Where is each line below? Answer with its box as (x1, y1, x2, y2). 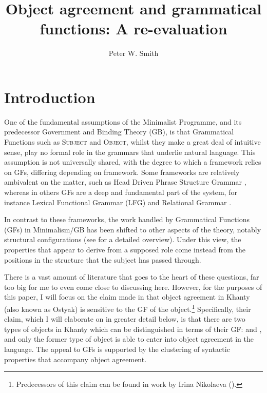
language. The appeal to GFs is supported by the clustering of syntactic (4, 343, 230, 354)
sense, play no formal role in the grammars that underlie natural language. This (4, 146, 256, 157)
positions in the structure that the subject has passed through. (4, 254, 201, 265)
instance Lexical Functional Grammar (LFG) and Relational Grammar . (4, 196, 232, 207)
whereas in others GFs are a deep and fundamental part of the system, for (4, 187, 237, 197)
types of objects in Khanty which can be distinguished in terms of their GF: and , (4, 323, 262, 334)
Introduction (4, 86, 96, 107)
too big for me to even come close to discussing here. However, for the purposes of (4, 281, 262, 292)
